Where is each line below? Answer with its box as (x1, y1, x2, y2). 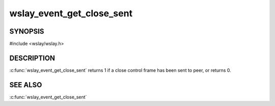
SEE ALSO (9, 81, 42, 89)
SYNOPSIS (9, 27, 44, 36)
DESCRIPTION (9, 54, 56, 62)
